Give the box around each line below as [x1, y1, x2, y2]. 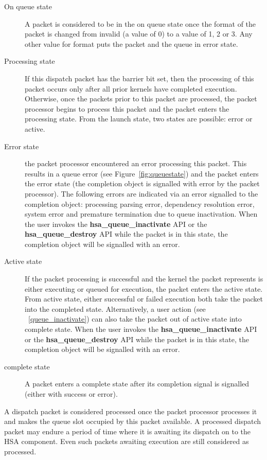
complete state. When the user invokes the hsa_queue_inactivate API [25, 324, 257, 334]
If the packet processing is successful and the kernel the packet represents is [25, 273, 263, 284]
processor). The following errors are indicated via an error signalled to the [25, 188, 258, 199]
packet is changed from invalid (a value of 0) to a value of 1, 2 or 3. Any [25, 28, 253, 39]
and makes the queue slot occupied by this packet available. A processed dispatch [4, 416, 261, 427]
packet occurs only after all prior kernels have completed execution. [25, 83, 237, 94]
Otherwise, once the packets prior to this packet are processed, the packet [25, 93, 257, 104]
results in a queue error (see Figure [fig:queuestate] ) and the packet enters [25, 168, 259, 179]
